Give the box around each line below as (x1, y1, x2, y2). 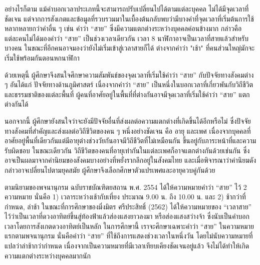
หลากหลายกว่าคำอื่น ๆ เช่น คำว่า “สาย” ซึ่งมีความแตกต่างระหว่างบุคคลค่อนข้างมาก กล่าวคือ (5, 23, 242, 34)
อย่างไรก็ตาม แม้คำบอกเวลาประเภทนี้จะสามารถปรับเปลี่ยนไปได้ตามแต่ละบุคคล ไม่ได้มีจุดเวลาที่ (5, 4, 249, 14)
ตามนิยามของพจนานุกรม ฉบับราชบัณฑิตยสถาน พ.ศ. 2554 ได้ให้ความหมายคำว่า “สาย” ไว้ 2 (5, 181, 247, 192)
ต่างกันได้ (5, 99, 29, 109)
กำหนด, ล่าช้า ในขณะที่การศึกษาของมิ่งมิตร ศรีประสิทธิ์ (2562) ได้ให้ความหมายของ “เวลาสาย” (5, 201, 252, 211)
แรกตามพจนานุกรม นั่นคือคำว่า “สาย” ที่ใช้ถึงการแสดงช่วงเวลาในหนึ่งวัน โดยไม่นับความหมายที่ (5, 230, 253, 241)
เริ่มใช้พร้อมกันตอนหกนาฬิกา (5, 52, 80, 63)
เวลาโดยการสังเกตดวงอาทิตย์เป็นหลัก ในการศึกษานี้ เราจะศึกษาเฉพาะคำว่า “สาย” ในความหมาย (5, 220, 254, 231)
